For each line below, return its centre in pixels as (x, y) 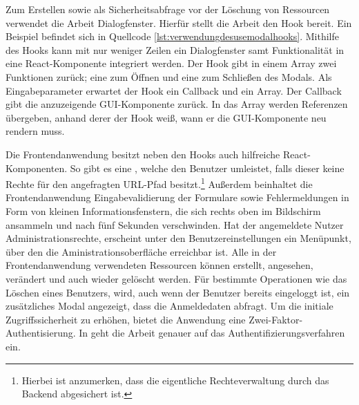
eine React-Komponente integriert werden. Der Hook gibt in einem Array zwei (171, 63)
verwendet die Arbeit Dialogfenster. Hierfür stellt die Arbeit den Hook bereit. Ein (179, 22)
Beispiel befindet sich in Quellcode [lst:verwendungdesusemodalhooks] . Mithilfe (172, 36)
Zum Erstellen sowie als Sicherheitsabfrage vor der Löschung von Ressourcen (168, 9)
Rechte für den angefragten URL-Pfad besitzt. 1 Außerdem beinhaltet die (159, 183)
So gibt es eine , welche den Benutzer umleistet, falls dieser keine (207, 168)
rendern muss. (35, 131)
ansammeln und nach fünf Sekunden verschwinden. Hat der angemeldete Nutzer (175, 224)
